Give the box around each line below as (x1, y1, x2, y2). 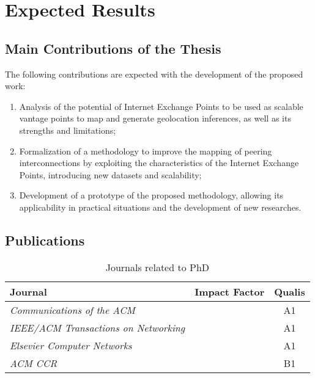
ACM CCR (10, 355, 57, 370)
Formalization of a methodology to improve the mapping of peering (19, 144, 272, 157)
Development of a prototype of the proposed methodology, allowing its (19, 189, 284, 202)
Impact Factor (195, 284, 265, 299)
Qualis (274, 284, 305, 299)
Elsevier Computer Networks (10, 338, 132, 352)
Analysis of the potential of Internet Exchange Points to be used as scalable (19, 100, 303, 112)
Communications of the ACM (10, 302, 135, 317)
